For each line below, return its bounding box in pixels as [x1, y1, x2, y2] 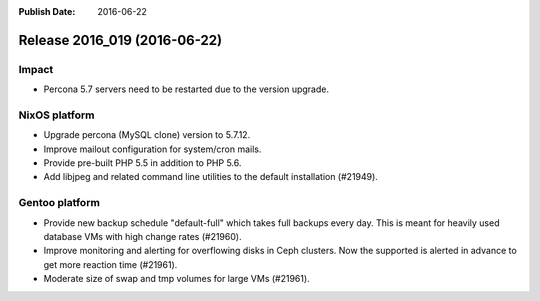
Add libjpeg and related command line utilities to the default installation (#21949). [43, 171, 379, 183]
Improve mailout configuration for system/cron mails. [43, 143, 262, 155]
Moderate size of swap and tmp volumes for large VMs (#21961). [43, 273, 310, 285]
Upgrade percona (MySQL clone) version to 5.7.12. [43, 129, 251, 141]
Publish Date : [18, 6, 76, 17]
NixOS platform [18, 108, 95, 122]
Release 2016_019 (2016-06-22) [18, 31, 223, 49]
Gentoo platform [18, 196, 100, 210]
